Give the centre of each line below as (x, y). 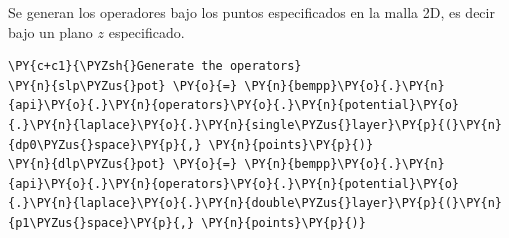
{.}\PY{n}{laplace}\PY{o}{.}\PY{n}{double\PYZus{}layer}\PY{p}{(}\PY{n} (255, 203)
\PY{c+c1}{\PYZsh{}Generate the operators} (155, 66)
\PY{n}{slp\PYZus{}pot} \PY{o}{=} (123, 85)
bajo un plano (50, 31)
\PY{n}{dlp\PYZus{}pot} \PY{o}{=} (123, 164)
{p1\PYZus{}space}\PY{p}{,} (101, 222)
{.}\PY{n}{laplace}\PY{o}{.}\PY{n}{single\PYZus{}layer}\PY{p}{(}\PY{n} (255, 124)
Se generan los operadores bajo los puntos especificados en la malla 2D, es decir (251, 12)
